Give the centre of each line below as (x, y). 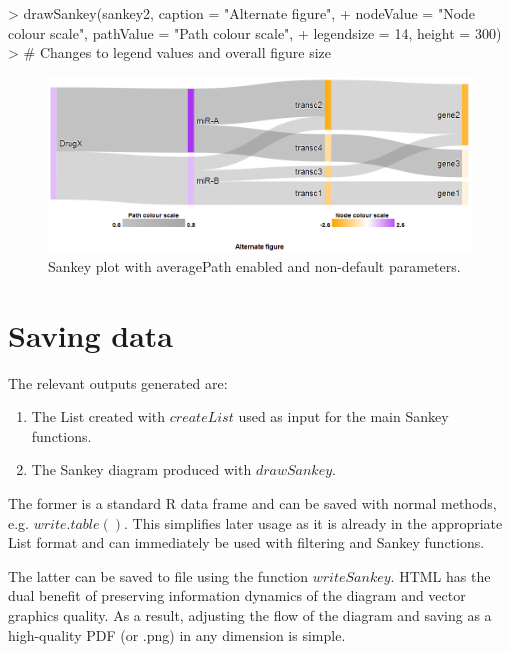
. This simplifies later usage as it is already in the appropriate (313, 522)
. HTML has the (440, 575)
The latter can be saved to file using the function (158, 575)
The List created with (98, 416)
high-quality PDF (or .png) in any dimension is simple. (177, 634)
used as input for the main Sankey (343, 416)
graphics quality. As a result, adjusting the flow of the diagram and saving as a (250, 615)
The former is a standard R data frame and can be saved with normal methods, (252, 503)
